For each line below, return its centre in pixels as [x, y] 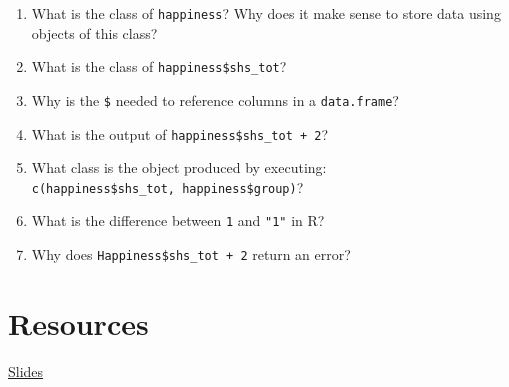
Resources [78, 322]
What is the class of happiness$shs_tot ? [159, 66]
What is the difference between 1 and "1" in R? [178, 220]
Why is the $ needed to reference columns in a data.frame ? [215, 99]
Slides [26, 370]
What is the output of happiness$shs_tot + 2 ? [180, 133]
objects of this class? [94, 32]
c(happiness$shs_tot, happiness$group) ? [167, 186]
